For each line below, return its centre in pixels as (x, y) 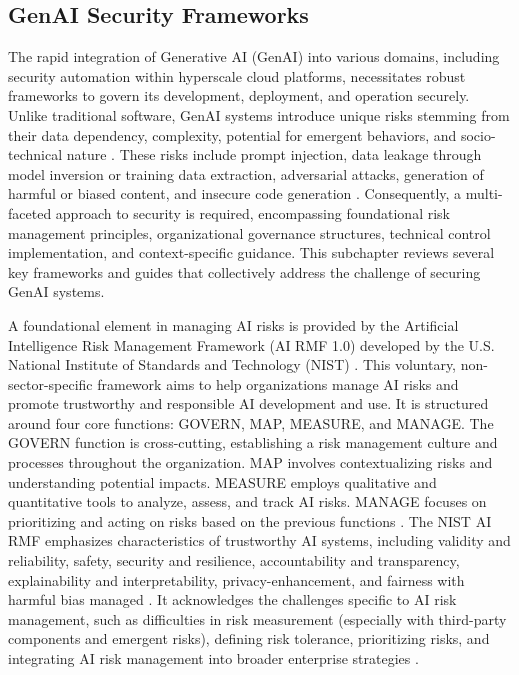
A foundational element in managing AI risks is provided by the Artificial (233, 324)
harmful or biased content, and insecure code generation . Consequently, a (235, 193)
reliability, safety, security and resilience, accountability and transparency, (234, 560)
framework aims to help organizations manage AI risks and (278, 383)
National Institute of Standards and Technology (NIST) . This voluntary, (232, 364)
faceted (30, 212)
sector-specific (50, 383)
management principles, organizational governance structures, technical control (249, 232)
